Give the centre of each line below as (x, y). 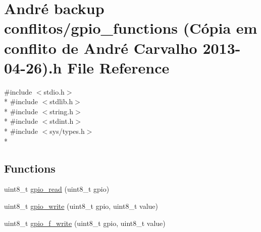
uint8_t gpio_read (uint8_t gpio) (57, 189)
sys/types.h (67, 131)
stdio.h (54, 91)
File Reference (118, 67)
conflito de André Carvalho (101, 48)
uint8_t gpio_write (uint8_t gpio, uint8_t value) (81, 206)
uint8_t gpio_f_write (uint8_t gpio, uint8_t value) (85, 223)
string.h (62, 111)
